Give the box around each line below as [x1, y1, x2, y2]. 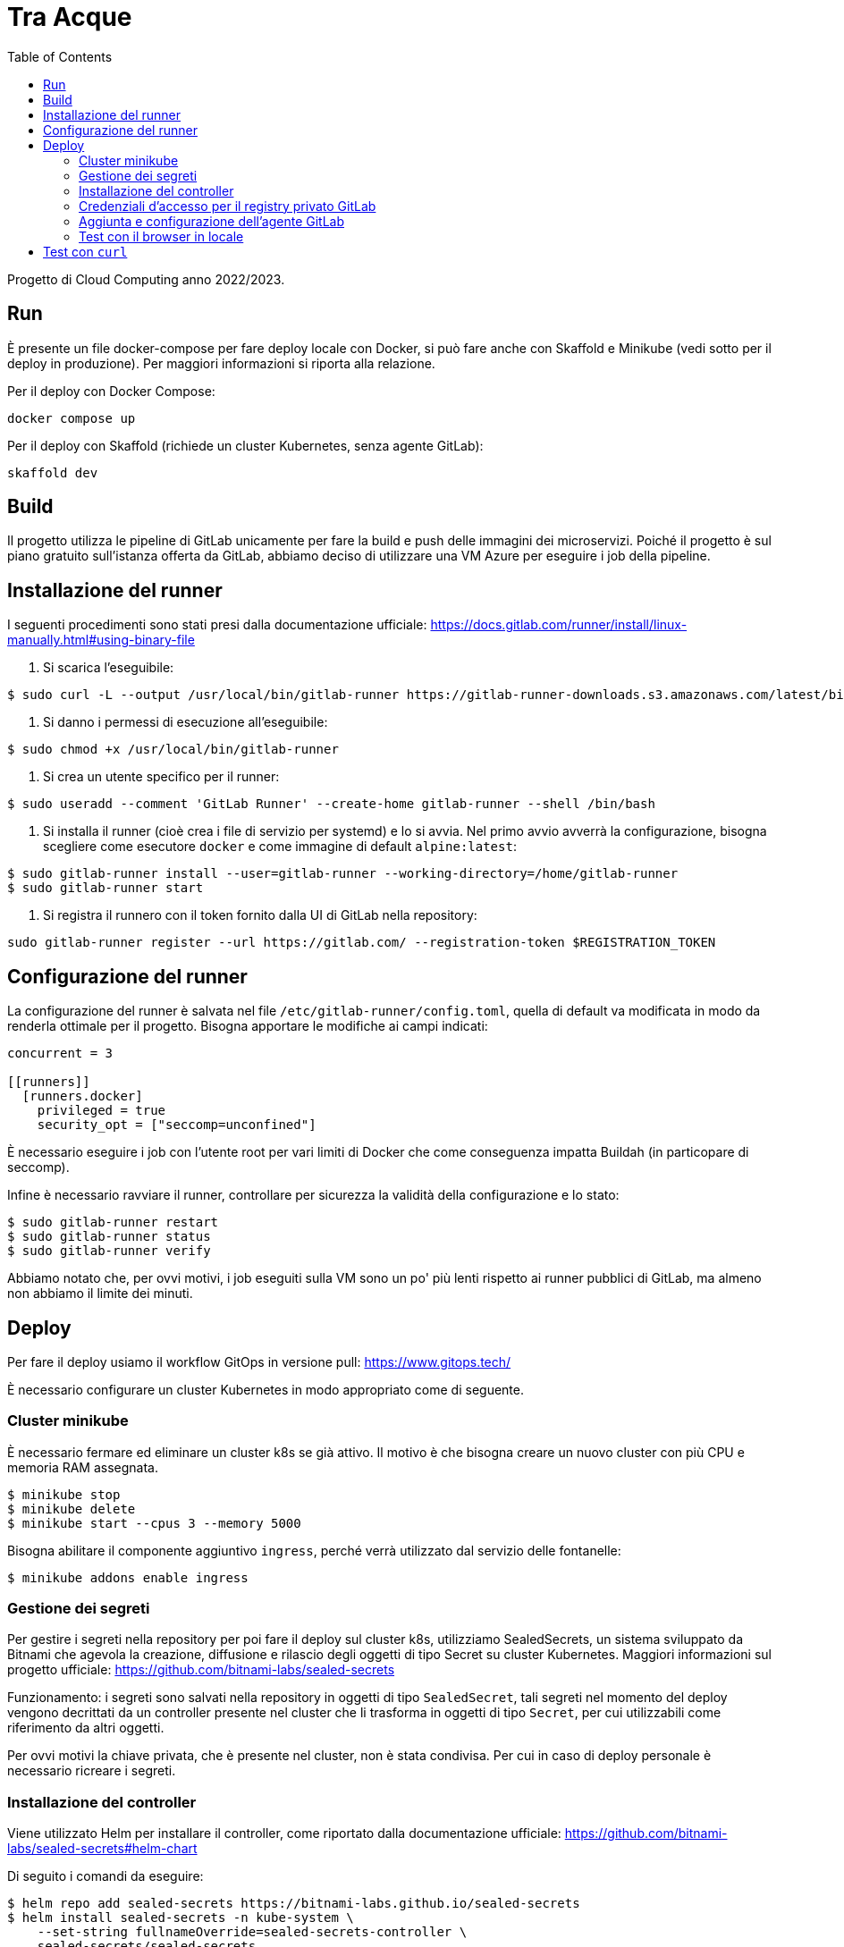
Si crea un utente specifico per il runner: [43, 769, 280, 785]
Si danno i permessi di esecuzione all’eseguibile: [43, 714, 328, 730]
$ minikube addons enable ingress [7, 1570, 249, 1585]
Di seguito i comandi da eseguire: [7, 1868, 204, 1884]
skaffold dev [7, 465, 98, 480]
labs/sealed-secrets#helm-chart [7, 1841, 198, 1857]
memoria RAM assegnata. [7, 1459, 158, 1475]
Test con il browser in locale [79, 228, 244, 244]
